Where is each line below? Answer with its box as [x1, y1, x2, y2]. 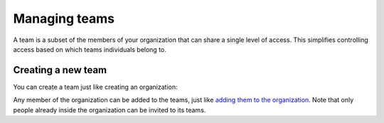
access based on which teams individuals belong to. [13, 45, 167, 53]
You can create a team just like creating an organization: [13, 82, 178, 91]
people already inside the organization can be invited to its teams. [13, 105, 206, 114]
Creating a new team [13, 64, 107, 76]
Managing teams [13, 11, 115, 26]
